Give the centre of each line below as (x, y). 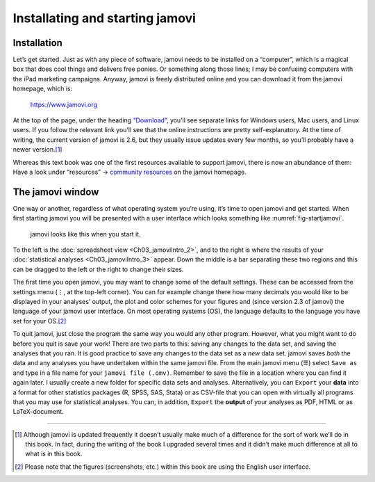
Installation (37, 43)
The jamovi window (56, 192)
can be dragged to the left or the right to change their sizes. (98, 269)
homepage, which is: (43, 89)
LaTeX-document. (38, 412)
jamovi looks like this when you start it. (86, 234)
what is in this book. (54, 454)
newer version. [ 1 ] (37, 150)
